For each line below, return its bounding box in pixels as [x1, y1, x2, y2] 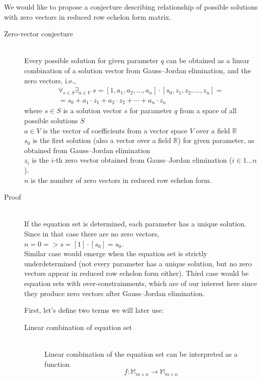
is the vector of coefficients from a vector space [43, 125, 187, 135]
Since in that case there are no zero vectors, [24, 228, 159, 239]
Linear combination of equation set [24, 321, 132, 332]
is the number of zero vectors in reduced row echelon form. [31, 174, 212, 185]
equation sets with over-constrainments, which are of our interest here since [24, 277, 257, 288]
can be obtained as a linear [166, 55, 250, 66]
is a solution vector [63, 105, 122, 116]
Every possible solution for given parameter [24, 55, 159, 66]
